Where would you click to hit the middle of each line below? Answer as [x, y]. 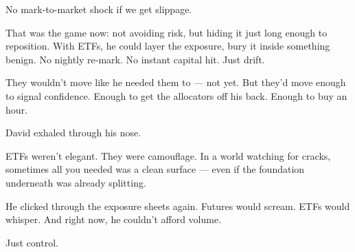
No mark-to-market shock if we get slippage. [99, 9]
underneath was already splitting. [76, 182]
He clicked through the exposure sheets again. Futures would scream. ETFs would [178, 206]
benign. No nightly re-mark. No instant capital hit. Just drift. [135, 59]
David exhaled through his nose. [73, 133]
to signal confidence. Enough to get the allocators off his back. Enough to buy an [176, 95]
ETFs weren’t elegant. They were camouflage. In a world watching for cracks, [168, 155]
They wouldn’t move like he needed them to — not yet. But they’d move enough [176, 82]
